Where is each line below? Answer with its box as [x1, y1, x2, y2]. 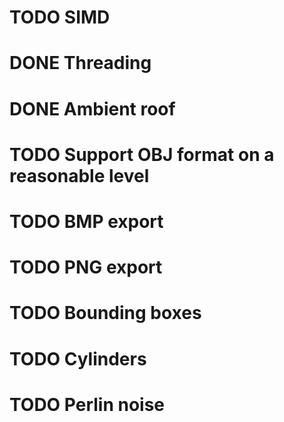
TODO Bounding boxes [9, 302, 202, 325]
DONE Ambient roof [9, 97, 176, 120]
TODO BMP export [9, 210, 164, 233]
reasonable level [9, 164, 150, 187]
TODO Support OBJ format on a [9, 143, 275, 166]
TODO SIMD [9, 6, 111, 29]
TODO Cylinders [9, 347, 147, 370]
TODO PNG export [9, 256, 163, 279]
